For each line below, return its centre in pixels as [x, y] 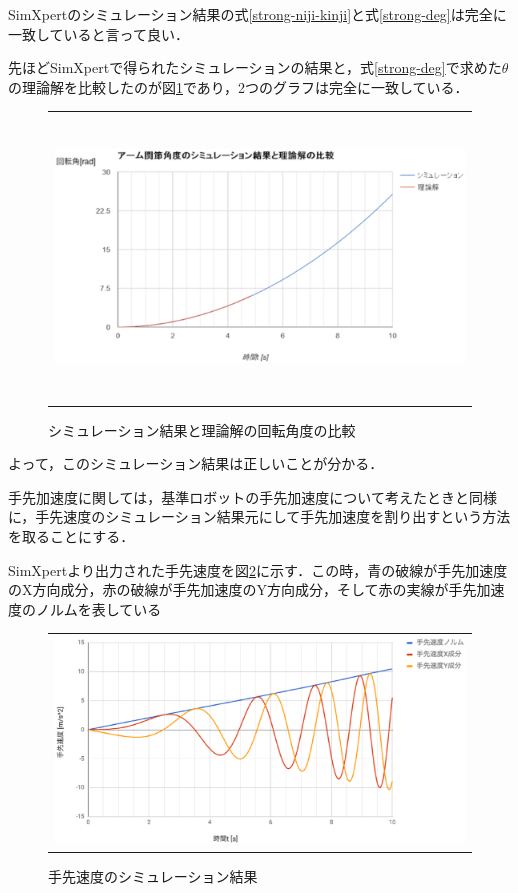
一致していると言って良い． [98, 33]
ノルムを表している [98, 608]
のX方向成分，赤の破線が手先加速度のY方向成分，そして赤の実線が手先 [242, 589]
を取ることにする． [71, 536]
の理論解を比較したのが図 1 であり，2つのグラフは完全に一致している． [238, 86]
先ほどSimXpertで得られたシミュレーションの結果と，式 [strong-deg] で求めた [255, 67]
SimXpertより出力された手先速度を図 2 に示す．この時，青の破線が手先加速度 [258, 569]
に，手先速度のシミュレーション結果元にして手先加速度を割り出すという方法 [259, 516]
